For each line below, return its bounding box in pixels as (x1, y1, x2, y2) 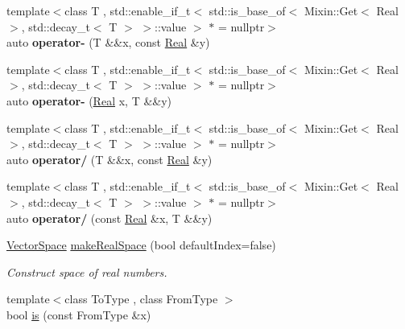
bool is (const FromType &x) (6, 306, 151, 323)
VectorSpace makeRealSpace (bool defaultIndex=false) (6, 236, 276, 253)
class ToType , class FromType (64, 290, 218, 307)
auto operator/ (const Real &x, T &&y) (6, 209, 213, 226)
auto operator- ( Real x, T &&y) (6, 92, 172, 109)
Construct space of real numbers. (6, 263, 167, 280)
